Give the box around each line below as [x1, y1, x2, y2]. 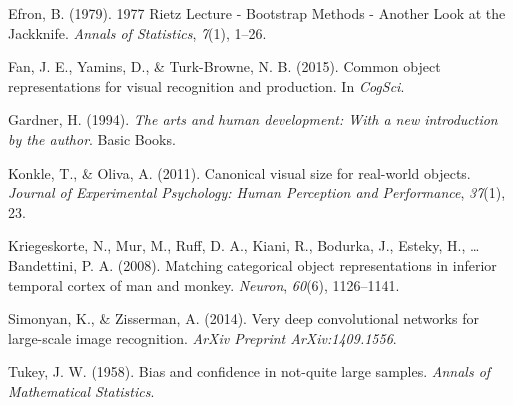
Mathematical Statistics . [8, 380, 155, 401]
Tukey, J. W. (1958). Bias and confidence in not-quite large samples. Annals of [8, 361, 491, 382]
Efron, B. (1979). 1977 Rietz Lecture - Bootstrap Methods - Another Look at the [8, 3, 506, 23]
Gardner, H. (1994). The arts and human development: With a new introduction [8, 109, 498, 130]
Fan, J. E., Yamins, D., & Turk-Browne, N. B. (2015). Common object [8, 56, 441, 77]
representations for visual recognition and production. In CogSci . [8, 75, 405, 96]
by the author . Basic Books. [8, 128, 176, 149]
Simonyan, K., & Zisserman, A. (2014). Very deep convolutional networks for [8, 308, 479, 329]
